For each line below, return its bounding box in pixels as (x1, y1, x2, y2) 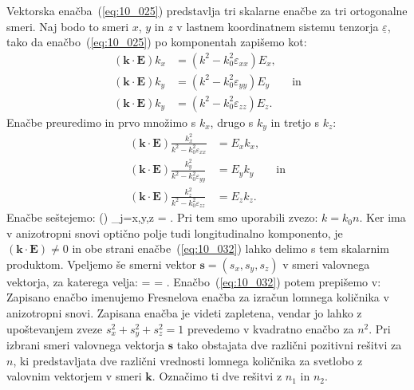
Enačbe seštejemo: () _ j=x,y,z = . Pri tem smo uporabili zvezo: (6, 209, 318, 226)
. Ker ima (359, 209, 406, 226)
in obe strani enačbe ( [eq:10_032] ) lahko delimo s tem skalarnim (72, 240, 389, 257)
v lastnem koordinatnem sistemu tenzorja (176, 18, 379, 34)
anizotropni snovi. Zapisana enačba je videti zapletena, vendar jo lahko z (6, 305, 362, 321)
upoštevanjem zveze (6, 320, 103, 337)
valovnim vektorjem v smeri (6, 368, 142, 384)
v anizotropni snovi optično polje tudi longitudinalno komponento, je (6, 224, 343, 241)
